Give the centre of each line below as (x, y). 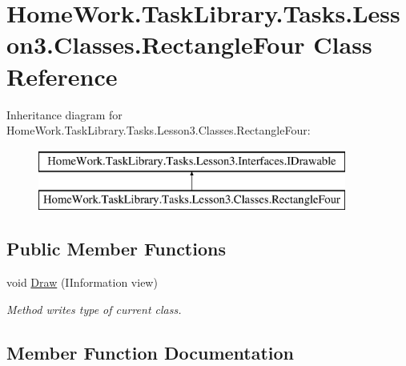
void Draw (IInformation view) (82, 282)
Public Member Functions (116, 249)
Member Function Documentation (151, 352)
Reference (62, 76)
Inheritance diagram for (64, 114)
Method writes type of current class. (94, 309)
